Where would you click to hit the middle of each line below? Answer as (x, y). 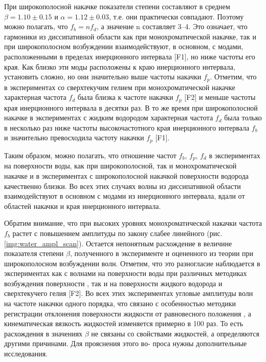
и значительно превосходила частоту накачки (74, 137)
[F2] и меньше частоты (220, 97)
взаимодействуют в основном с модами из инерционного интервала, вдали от (125, 196)
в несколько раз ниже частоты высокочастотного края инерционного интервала (127, 127)
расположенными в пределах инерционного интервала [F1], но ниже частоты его (130, 56)
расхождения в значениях (43, 333)
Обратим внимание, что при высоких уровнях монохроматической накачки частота (133, 223)
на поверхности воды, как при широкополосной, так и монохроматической (120, 166)
